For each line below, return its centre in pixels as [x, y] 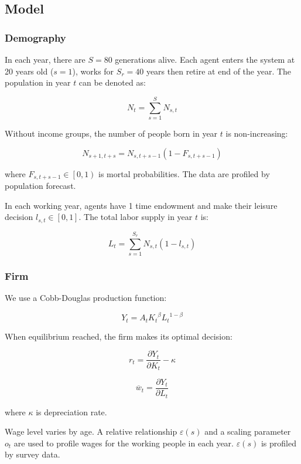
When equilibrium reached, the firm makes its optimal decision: [119, 336]
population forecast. [40, 185]
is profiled [278, 443]
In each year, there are [45, 59]
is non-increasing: [257, 133]
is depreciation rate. [71, 411]
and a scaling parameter [248, 431]
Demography [35, 37]
